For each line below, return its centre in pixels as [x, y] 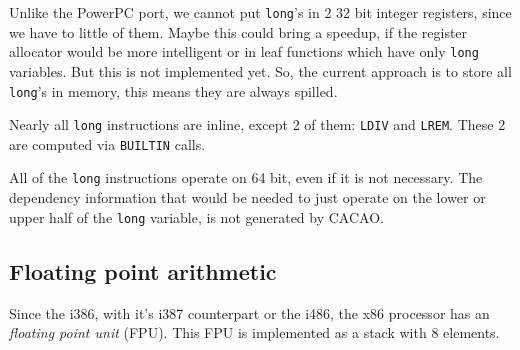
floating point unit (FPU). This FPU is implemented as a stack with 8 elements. [254, 332]
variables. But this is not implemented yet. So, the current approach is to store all [260, 70]
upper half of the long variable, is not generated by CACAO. [196, 216]
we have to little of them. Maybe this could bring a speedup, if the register [238, 31]
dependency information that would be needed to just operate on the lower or [247, 197]
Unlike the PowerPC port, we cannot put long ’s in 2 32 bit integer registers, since [260, 12]
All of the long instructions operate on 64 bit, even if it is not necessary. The [246, 177]
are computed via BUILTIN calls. [107, 143]
